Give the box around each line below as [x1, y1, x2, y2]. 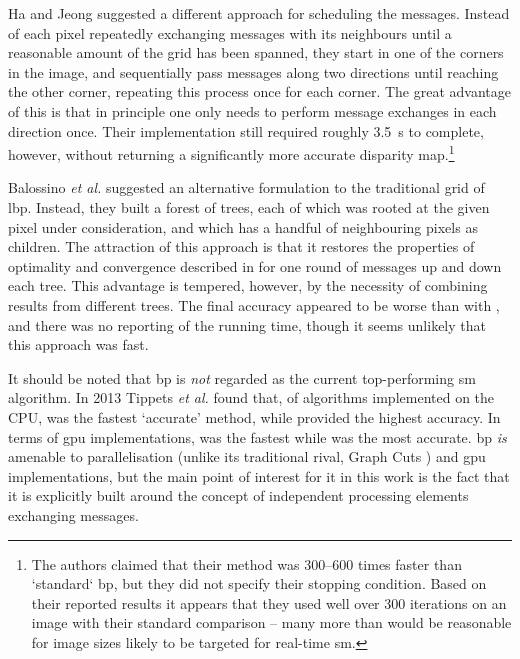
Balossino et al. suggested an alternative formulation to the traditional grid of [8, 177, 485, 198]
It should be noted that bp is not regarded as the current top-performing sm [8, 367, 476, 388]
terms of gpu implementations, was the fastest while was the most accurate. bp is [8, 426, 507, 447]
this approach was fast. [8, 334, 149, 355]
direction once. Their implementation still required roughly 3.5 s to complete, [8, 120, 484, 141]
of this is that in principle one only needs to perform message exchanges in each [8, 100, 497, 121]
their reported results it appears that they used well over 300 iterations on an [31, 592, 507, 613]
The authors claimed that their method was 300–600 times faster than [31, 553, 462, 574]
